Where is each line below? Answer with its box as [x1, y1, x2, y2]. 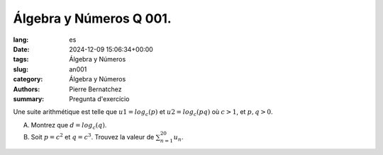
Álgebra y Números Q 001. [13, 11, 172, 26]
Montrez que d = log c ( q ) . [30, 120, 107, 131]
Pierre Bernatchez [69, 85, 122, 93]
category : [13, 75, 43, 84]
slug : [13, 64, 28, 74]
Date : [13, 45, 30, 53]
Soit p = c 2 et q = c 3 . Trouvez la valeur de [30, 132, 155, 141]
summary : [13, 94, 45, 103]
